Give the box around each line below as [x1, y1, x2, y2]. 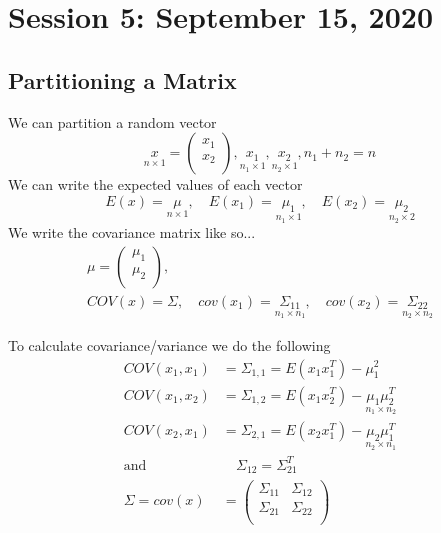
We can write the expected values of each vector [8, 174, 303, 195]
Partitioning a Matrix [8, 64, 237, 95]
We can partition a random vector [8, 111, 217, 132]
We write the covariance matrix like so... [8, 222, 256, 243]
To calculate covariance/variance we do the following [8, 334, 331, 355]
